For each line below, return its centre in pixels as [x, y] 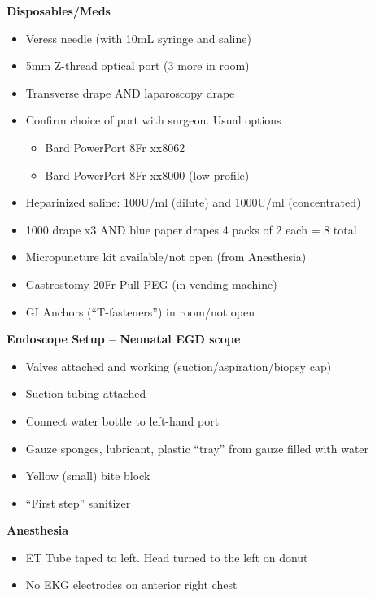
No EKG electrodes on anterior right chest [131, 585]
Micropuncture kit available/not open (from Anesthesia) [166, 257]
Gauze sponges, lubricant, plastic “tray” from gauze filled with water [197, 448]
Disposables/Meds [59, 11]
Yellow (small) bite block [88, 476]
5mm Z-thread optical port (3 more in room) [137, 65]
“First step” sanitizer [78, 502]
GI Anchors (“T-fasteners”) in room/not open [140, 311]
